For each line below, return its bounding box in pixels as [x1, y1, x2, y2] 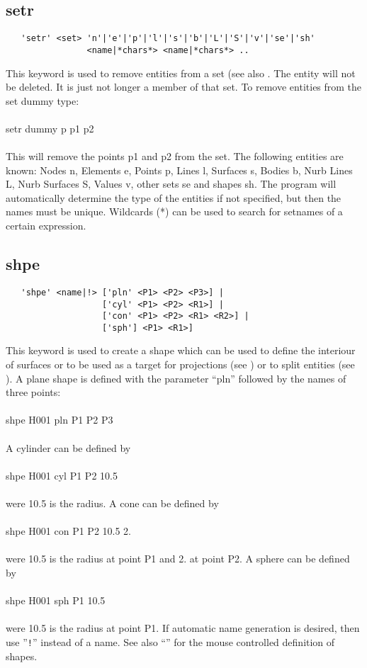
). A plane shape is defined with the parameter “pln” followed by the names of [6, 370, 346, 385]
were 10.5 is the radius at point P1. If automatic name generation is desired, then [6, 621, 360, 635]
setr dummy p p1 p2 [6, 120, 94, 135]
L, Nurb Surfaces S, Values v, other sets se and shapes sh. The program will [6, 176, 337, 191]
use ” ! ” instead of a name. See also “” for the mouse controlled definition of [6, 634, 335, 649]
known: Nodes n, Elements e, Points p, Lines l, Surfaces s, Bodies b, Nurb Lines [6, 162, 353, 177]
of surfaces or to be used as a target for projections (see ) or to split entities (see [6, 357, 355, 372]
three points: [6, 385, 61, 400]
